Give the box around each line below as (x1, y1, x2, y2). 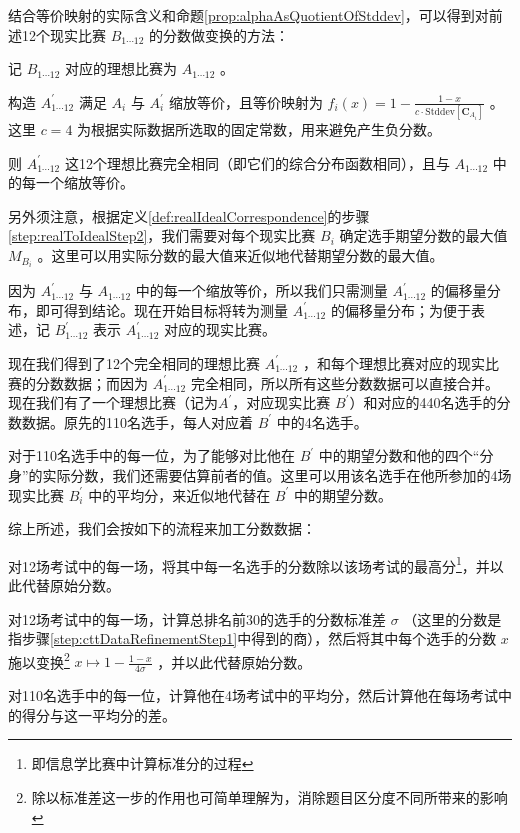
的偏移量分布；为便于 (330, 299, 471, 320)
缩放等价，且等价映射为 (168, 91, 323, 112)
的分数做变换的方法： (149, 24, 290, 45)
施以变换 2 (8, 648, 70, 672)
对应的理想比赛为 (65, 58, 178, 79)
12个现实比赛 (21, 24, 106, 45)
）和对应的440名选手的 (349, 392, 497, 413)
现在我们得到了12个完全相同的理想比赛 (8, 352, 260, 373)
